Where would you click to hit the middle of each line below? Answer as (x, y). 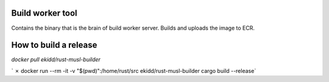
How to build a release (54, 45)
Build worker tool (44, 13)
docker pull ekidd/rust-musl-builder (56, 60)
